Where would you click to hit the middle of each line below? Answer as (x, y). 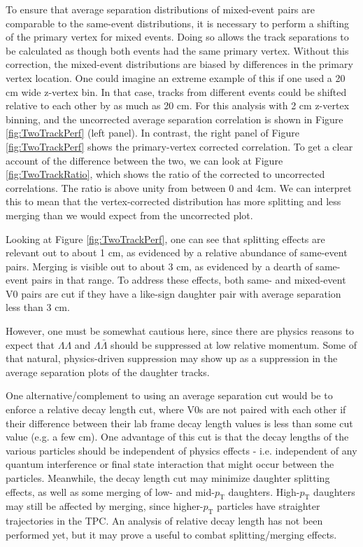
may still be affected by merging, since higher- (105, 506)
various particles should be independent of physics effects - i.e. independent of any (181, 450)
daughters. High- (264, 491)
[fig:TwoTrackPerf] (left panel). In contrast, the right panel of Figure (152, 133)
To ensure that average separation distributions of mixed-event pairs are (161, 9)
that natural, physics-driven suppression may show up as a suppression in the (172, 358)
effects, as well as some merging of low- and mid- (110, 491)
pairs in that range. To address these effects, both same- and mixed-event (188, 280)
